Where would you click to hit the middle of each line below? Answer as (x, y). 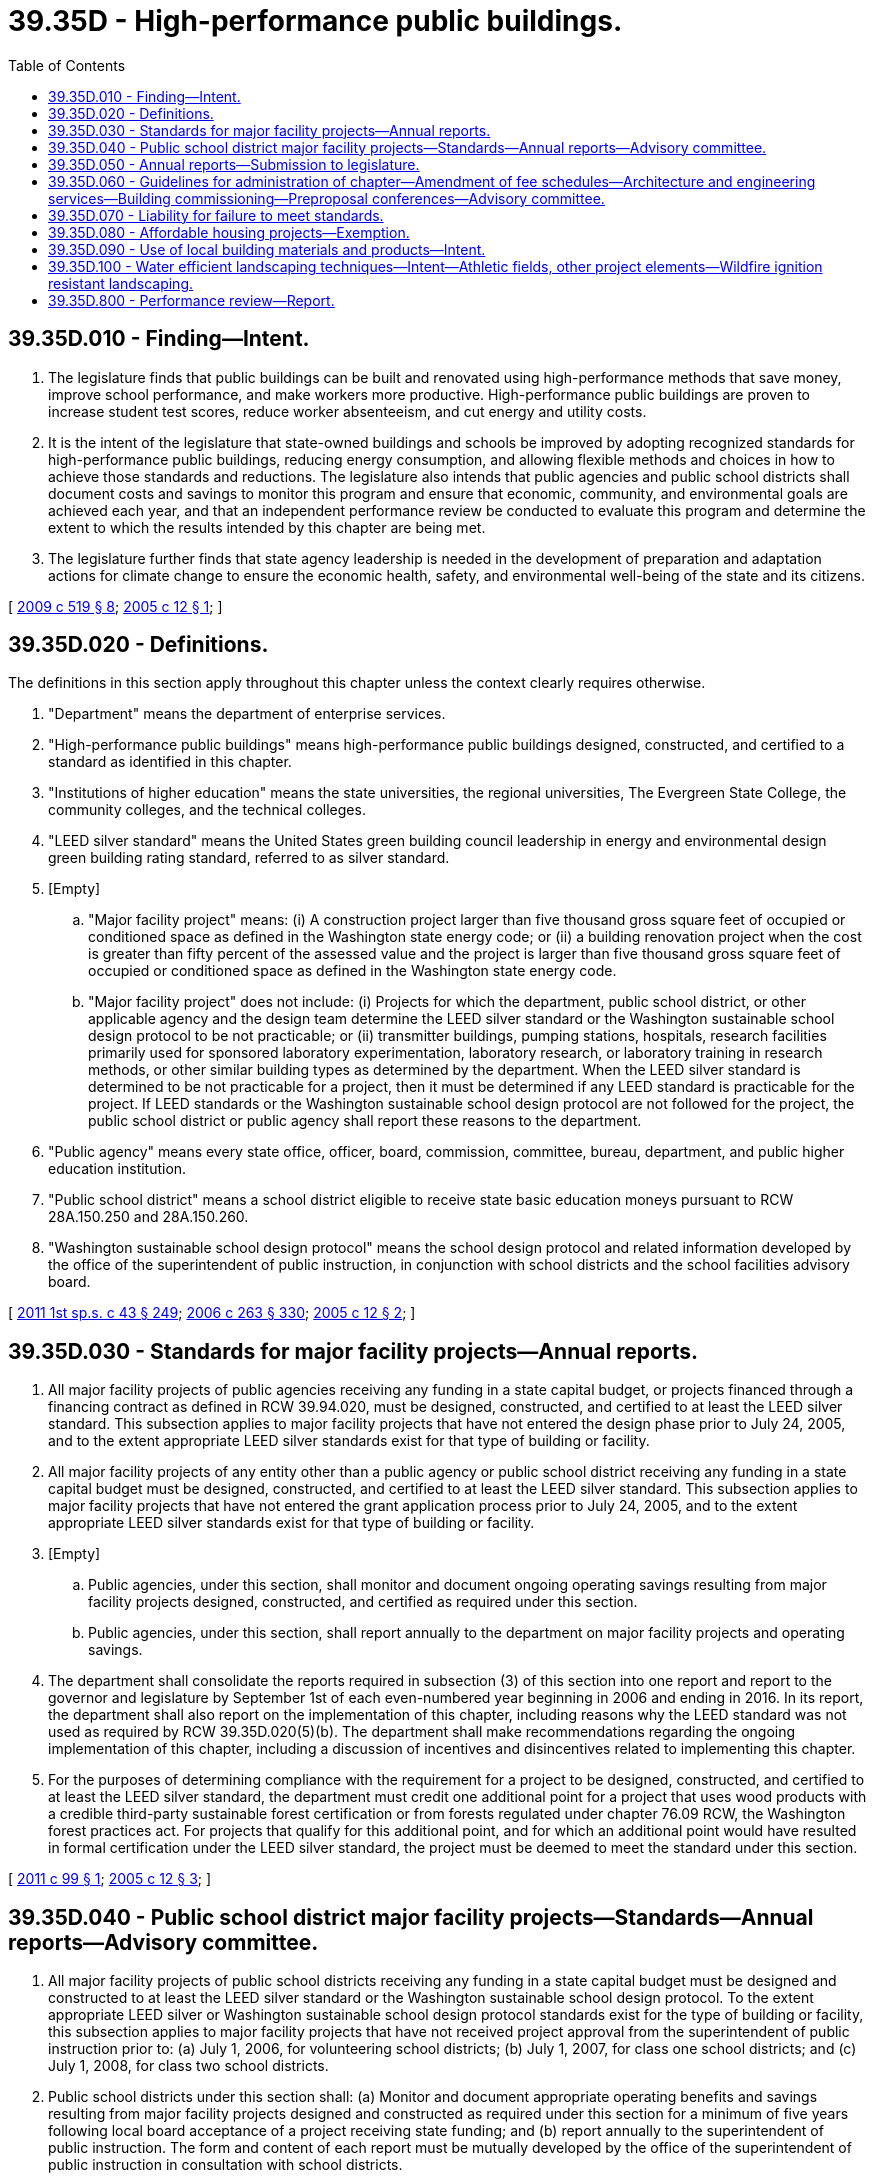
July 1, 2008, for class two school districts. (188, 2066)
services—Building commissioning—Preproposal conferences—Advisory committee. (326, 198)
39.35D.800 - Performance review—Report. (191, 300)
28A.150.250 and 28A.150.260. (148, 1217)
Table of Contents (67, 65)
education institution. (117, 1169)
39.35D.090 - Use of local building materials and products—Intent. (267, 249)
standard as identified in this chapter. (170, 762)
